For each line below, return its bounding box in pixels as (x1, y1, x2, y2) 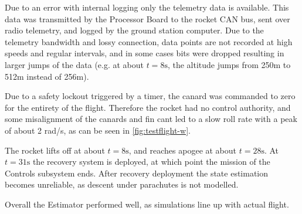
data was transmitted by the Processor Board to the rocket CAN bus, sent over (5, 12, 290, 25)
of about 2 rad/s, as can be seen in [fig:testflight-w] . (5, 124, 191, 136)
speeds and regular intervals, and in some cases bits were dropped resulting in (5, 47, 284, 59)
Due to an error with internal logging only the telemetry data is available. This (5, 1, 289, 13)
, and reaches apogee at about (128, 144, 237, 156)
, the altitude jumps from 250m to (167, 58, 291, 70)
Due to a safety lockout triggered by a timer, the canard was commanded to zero (5, 90, 296, 102)
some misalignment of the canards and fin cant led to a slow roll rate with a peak (5, 113, 297, 125)
